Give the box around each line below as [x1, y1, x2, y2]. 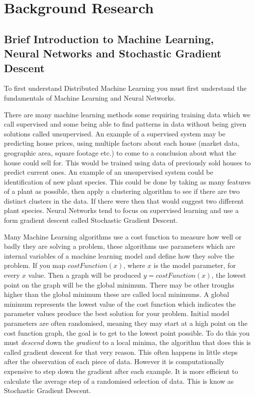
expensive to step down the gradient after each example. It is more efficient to [4, 366, 238, 376]
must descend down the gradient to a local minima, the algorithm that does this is [4, 337, 251, 347]
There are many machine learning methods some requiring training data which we [4, 109, 251, 119]
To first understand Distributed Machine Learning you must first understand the [4, 83, 247, 93]
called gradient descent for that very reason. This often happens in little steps [4, 346, 238, 357]
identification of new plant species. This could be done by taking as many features [4, 176, 251, 186]
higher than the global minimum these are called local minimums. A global [4, 289, 229, 299]
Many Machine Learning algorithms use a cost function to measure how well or [4, 231, 242, 241]
